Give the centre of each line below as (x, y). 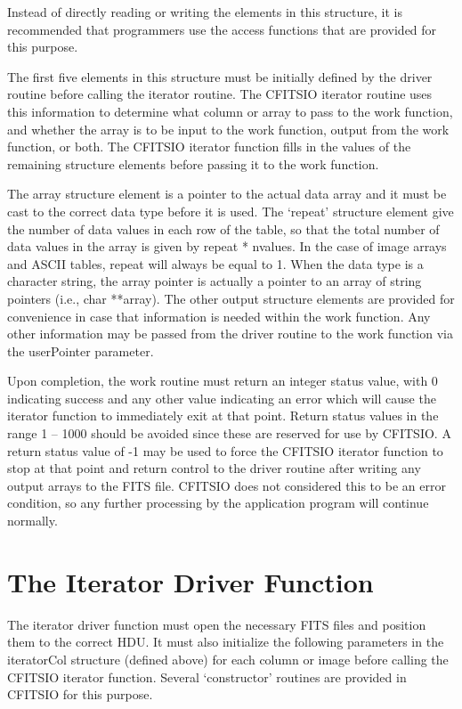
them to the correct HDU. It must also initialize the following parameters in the (226, 642)
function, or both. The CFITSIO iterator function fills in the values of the (209, 147)
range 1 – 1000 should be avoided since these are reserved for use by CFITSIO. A (229, 433)
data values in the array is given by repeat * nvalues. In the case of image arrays (227, 246)
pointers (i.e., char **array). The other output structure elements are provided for (231, 298)
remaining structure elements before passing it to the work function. (193, 163)
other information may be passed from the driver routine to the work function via (230, 334)
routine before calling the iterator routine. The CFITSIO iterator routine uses (220, 94)
